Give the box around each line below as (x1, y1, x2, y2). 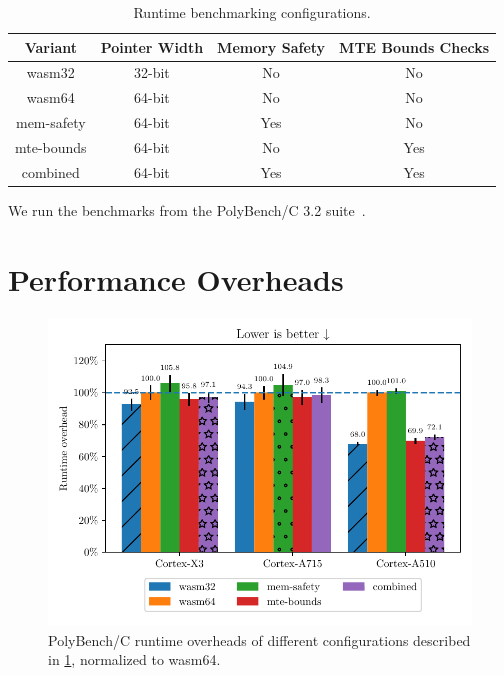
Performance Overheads (8, 258, 344, 299)
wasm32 (26, 62, 75, 83)
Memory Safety (217, 36, 326, 57)
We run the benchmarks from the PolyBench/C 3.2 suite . (8, 199, 366, 220)
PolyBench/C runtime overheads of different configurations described (48, 629, 471, 650)
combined (21, 161, 80, 182)
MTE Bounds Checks (339, 36, 490, 57)
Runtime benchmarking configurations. (133, 2, 371, 22)
